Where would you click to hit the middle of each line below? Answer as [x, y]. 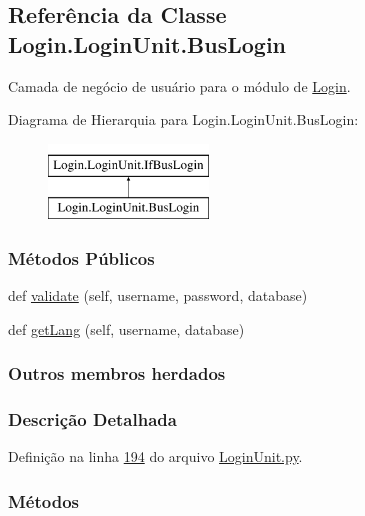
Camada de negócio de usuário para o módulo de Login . [179, 85]
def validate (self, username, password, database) [158, 295]
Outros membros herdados [117, 373]
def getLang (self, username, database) [126, 328]
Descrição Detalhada [92, 419]
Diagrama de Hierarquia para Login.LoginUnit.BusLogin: [183, 119]
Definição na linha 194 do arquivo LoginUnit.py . [155, 456]
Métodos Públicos [81, 257]
